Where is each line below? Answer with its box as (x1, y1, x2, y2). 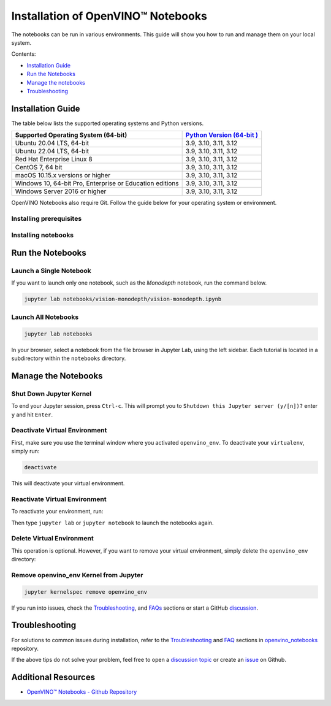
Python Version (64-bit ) (185, 131, 259, 139)
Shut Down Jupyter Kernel (11, 389, 92, 398)
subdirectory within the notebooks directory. (11, 355, 126, 362)
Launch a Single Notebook (11, 267, 91, 275)
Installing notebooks (11, 231, 74, 239)
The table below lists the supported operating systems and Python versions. (11, 120, 204, 127)
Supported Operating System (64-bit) (15, 131, 127, 139)
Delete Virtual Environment (11, 534, 94, 543)
